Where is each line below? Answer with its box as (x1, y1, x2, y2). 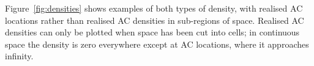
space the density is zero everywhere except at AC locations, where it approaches (5, 37, 309, 50)
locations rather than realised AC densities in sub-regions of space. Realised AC (5, 13, 304, 26)
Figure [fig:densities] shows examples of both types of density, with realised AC (5, 2, 303, 14)
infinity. (5, 50, 34, 62)
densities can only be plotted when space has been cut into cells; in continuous (5, 26, 300, 38)
